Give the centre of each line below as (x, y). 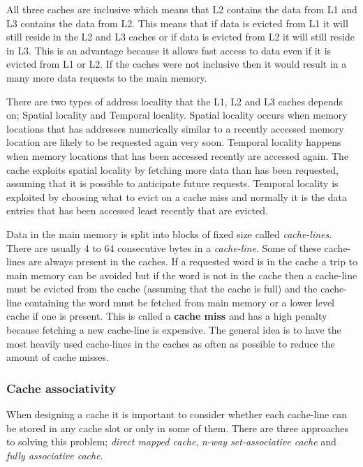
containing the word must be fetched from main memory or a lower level (180, 302)
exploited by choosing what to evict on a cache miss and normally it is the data (177, 197)
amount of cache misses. (58, 357)
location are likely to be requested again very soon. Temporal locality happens (174, 142)
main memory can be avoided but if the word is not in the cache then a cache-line (182, 275)
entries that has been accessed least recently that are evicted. (137, 210)
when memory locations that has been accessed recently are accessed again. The (178, 155)
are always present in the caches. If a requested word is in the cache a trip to (193, 261)
